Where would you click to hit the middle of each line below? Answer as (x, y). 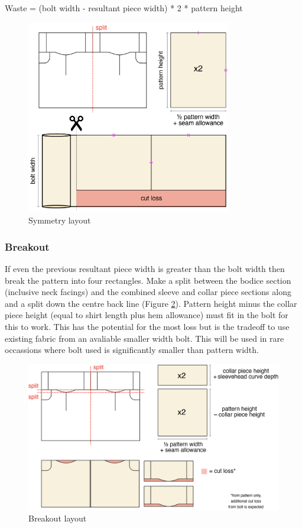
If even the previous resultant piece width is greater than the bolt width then (145, 268)
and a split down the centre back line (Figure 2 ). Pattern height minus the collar (151, 303)
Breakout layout (58, 518)
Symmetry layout (60, 220)
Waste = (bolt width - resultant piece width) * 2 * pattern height (124, 8)
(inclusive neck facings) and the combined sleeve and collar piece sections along (148, 292)
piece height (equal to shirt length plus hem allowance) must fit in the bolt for (147, 315)
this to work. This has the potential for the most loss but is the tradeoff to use (147, 326)
